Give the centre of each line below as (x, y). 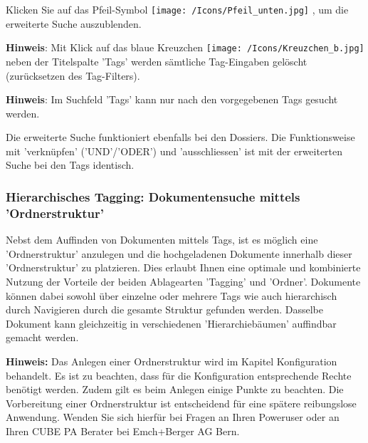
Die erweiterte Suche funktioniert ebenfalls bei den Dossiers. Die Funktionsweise (180, 137)
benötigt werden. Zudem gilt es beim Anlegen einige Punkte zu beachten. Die (175, 389)
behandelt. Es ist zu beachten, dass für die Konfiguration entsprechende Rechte (179, 375)
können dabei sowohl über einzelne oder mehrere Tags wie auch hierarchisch (172, 295)
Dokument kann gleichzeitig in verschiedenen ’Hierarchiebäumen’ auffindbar (171, 323)
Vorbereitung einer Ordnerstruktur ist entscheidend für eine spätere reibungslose (181, 403)
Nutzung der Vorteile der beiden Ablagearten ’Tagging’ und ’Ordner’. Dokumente (183, 281)
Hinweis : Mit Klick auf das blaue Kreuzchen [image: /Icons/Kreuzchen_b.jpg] (185, 47)
